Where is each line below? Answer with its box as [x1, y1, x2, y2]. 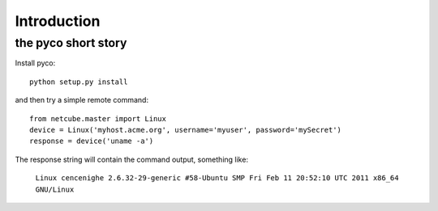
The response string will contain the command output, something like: [15, 154, 249, 164]
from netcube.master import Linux [29, 114, 166, 123]
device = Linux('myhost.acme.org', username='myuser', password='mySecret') [29, 125, 342, 134]
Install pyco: [15, 58, 56, 68]
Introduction [15, 12, 101, 30]
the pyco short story [15, 36, 127, 50]
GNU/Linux [35, 184, 75, 194]
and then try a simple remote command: [15, 95, 149, 105]
